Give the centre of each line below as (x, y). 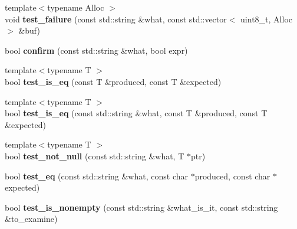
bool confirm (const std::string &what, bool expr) (96, 50)
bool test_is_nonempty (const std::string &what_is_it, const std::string (141, 207)
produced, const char (232, 176)
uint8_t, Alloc (266, 19)
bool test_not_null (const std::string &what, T (95, 156)
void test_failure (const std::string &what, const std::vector (116, 19)
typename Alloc (76, 7)
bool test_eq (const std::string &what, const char (96, 176)
